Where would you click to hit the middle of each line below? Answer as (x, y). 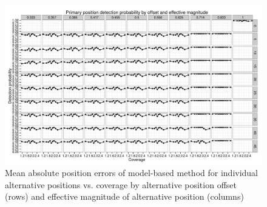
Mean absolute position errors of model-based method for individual (132, 173)
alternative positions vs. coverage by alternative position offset (121, 184)
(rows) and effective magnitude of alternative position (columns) (124, 196)
